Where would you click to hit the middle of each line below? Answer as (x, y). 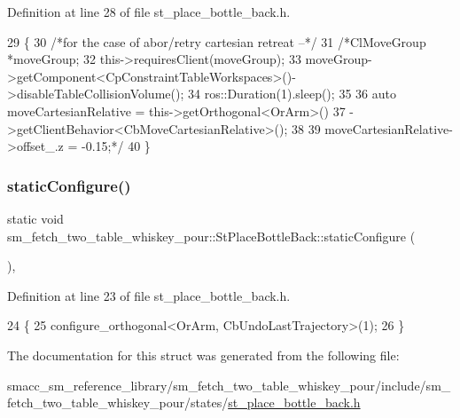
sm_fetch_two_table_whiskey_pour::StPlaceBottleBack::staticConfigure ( (211, 236)
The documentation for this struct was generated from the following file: (203, 355)
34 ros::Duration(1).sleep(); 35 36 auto (292, 94)
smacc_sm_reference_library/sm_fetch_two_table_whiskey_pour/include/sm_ (229, 385)
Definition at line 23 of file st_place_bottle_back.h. (149, 295)
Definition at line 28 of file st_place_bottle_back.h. (149, 12)
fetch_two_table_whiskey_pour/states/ (118, 402)
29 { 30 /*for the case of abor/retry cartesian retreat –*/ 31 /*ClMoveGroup (217, 41)
